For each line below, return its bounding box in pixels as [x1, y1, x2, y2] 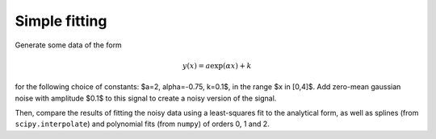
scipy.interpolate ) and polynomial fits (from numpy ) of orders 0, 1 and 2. [15, 119, 270, 129]
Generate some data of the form [15, 40, 123, 50]
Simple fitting [15, 12, 107, 30]
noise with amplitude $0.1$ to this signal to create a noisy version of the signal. [15, 93, 277, 103]
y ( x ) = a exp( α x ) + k [182, 61, 252, 70]
